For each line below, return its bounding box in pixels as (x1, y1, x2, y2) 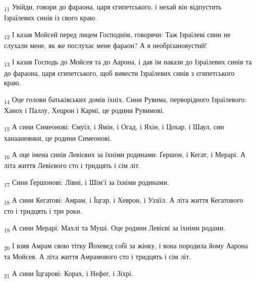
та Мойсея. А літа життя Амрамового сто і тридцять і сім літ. (4, 251, 191, 261)
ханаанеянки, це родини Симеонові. (4, 132, 112, 143)
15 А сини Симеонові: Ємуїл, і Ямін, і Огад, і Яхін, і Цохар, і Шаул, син (4, 121, 224, 133)
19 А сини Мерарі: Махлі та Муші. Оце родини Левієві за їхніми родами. (4, 222, 225, 234)
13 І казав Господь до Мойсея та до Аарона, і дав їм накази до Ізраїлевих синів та (4, 56, 252, 68)
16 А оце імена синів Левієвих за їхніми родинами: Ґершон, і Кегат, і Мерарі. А (4, 149, 246, 161)
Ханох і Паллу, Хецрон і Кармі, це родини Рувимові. (4, 105, 165, 115)
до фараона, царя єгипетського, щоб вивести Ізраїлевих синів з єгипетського (4, 67, 235, 78)
